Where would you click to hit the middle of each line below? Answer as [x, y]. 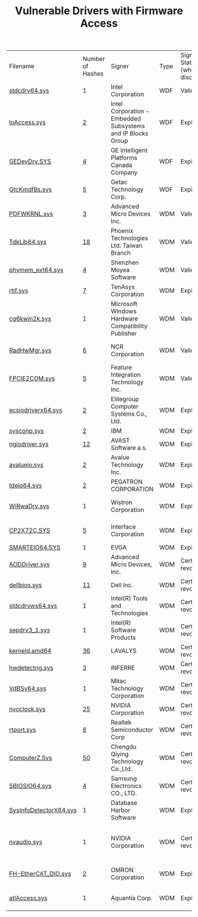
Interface [123, 527]
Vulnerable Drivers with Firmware [99, 11]
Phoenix [122, 231]
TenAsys [123, 287]
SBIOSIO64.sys [30, 786]
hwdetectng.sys [31, 668]
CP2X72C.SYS [30, 531]
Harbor [121, 810]
